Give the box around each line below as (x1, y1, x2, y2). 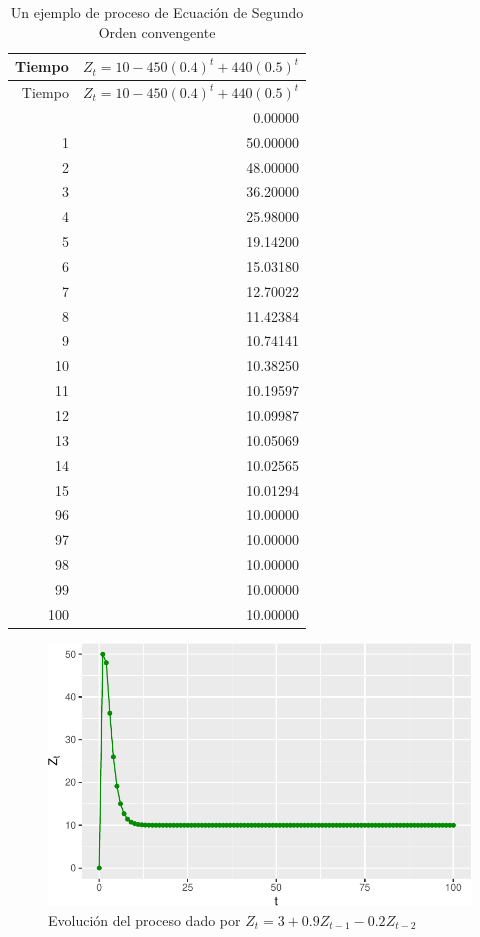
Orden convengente (98, 21, 216, 42)
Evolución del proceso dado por (48, 909, 241, 930)
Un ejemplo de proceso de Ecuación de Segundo (10, 2, 304, 22)
